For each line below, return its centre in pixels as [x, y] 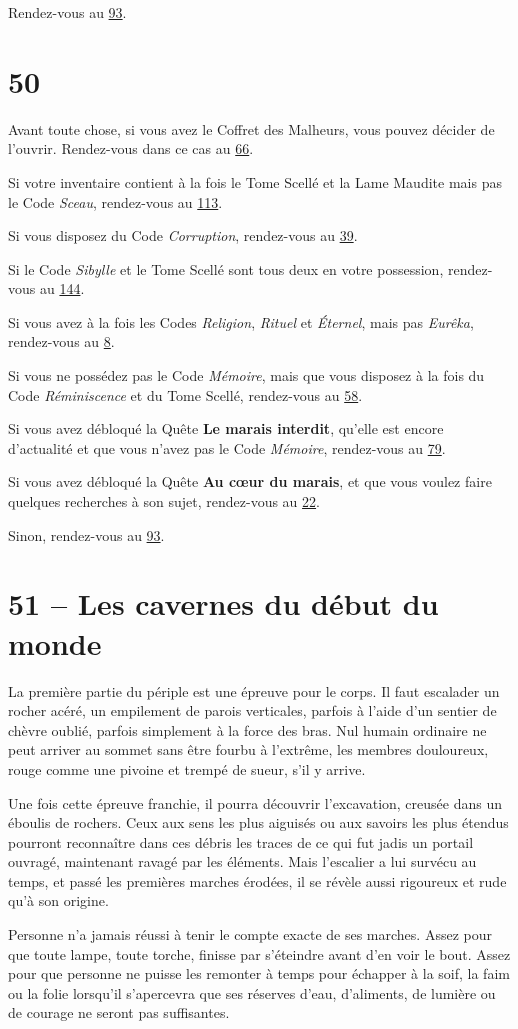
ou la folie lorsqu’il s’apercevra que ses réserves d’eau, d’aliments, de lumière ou [252, 992]
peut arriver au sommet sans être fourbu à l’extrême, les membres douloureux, [248, 749]
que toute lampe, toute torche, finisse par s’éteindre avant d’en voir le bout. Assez [259, 953]
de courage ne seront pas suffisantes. [119, 1012]
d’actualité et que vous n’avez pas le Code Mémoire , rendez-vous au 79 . [227, 447]
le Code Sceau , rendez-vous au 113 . [115, 201]
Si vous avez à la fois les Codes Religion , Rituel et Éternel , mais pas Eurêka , [241, 321]
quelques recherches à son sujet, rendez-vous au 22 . [164, 501]
